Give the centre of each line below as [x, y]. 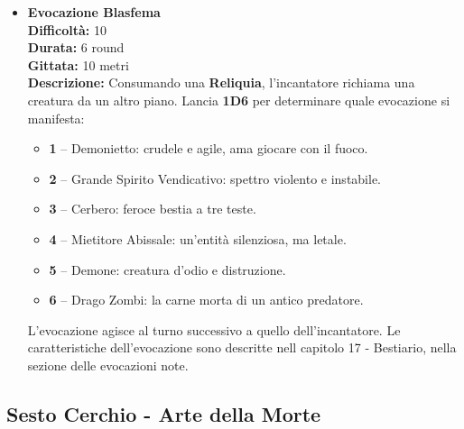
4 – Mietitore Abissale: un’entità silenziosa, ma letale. [198, 238]
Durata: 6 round [76, 47]
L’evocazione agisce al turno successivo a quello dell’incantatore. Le [214, 329]
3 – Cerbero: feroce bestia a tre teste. [153, 209]
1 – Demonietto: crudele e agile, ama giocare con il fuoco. [209, 148]
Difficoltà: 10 [67, 29]
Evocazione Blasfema [94, 12]
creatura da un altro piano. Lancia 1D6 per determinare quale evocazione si [239, 100]
